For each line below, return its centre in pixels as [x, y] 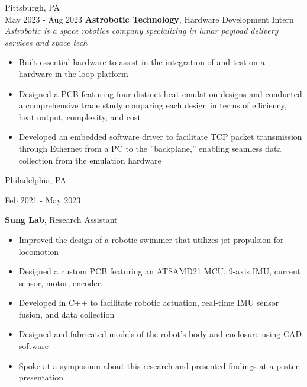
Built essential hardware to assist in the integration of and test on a [142, 62]
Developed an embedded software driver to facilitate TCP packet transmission [160, 137]
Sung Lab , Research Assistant [61, 220]
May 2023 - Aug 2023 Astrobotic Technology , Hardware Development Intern [149, 19]
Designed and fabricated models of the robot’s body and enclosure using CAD [160, 334]
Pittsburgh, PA [33, 7]
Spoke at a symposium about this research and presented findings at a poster [159, 365]
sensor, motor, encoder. [61, 282]
